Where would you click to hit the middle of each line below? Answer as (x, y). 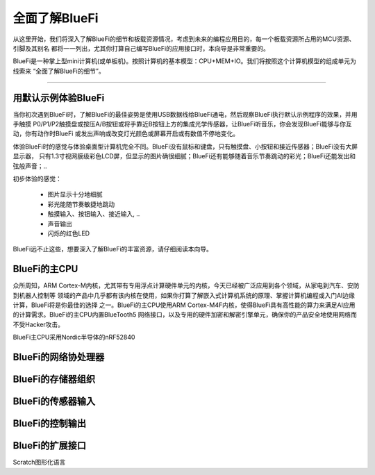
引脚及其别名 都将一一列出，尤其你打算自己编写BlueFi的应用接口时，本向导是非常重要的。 (141, 48)
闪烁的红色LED (69, 233)
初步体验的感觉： (37, 178)
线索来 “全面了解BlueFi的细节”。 (59, 71)
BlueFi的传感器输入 (54, 402)
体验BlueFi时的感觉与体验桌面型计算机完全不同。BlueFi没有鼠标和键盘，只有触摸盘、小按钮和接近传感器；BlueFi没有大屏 (185, 147)
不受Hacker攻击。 (39, 324)
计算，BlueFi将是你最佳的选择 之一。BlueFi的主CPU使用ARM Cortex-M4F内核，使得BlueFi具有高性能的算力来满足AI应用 (184, 305)
